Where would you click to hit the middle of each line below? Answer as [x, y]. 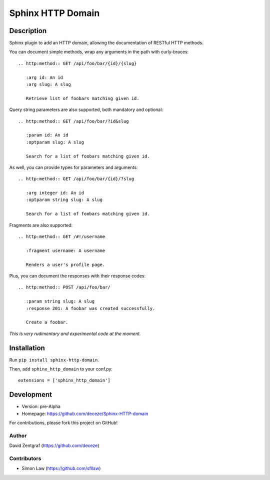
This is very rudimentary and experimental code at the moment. [75, 333]
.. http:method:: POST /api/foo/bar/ [64, 287]
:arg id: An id [44, 77]
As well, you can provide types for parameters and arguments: [73, 167]
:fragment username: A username [65, 250]
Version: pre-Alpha [41, 406]
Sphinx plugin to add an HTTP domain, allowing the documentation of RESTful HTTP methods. [106, 43]
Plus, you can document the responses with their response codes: [77, 276]
